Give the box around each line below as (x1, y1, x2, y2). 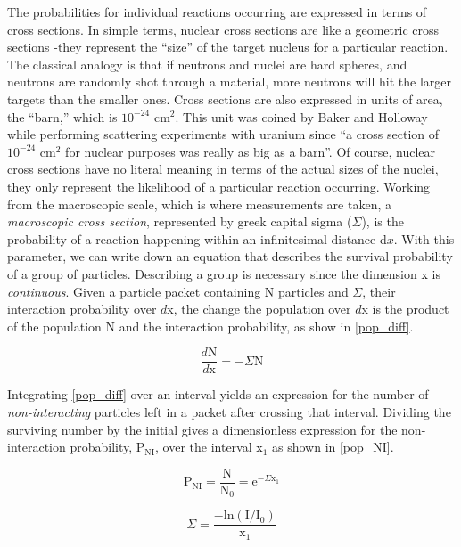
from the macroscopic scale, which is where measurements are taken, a (7, 194, 391, 213)
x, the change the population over (167, 299, 351, 318)
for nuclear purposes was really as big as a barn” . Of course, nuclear (65, 142, 435, 160)
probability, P (70, 437, 145, 456)
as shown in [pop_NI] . (271, 437, 394, 456)
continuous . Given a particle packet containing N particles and (7, 282, 349, 300)
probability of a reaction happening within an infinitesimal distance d (7, 229, 387, 248)
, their (362, 282, 396, 300)
